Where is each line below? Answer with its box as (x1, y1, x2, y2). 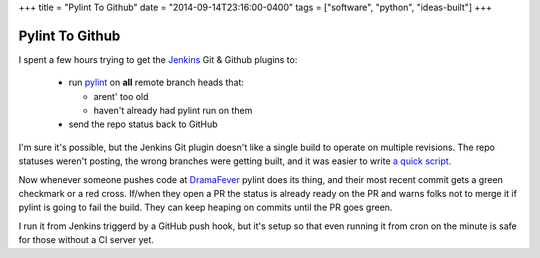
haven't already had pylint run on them (93, 105, 253, 117)
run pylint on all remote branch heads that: (68, 76, 245, 89)
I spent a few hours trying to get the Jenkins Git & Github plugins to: (18, 53, 298, 65)
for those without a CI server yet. (18, 234, 155, 246)
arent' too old (93, 90, 149, 102)
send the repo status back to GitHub (68, 118, 219, 130)
